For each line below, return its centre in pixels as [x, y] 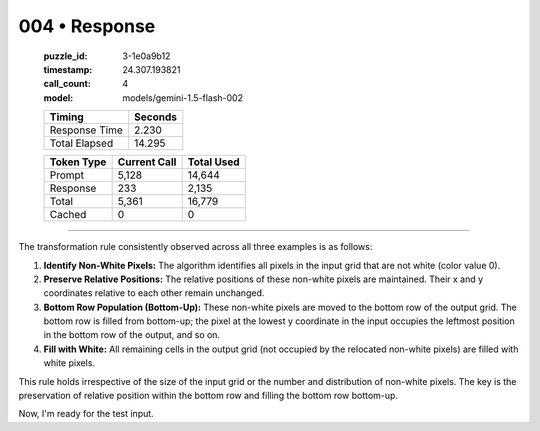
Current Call [147, 162]
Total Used [213, 162]
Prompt [67, 175]
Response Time [86, 130]
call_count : [67, 84]
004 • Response [87, 26]
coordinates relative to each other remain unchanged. [154, 293]
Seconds [155, 117]
